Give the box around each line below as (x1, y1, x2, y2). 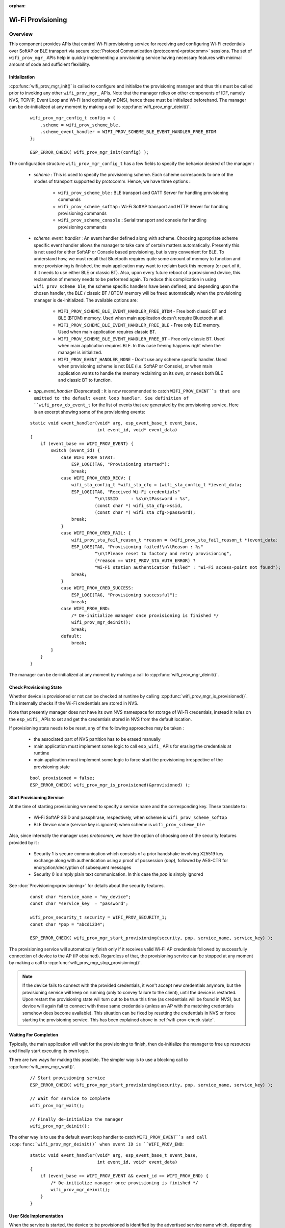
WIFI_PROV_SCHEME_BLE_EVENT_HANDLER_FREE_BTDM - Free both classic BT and (58, 308, 227, 314)
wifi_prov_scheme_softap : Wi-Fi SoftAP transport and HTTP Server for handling (58, 203, 229, 209)
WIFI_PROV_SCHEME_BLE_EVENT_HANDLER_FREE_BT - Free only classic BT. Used (58, 335, 225, 341)
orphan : (9, 3, 26, 8)
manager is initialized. (58, 349, 103, 356)
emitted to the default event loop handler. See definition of (33, 395, 189, 401)
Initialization (9, 74, 35, 80)
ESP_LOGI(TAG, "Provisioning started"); (71, 462, 170, 467)
